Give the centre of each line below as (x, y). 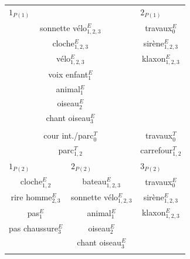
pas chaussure (33, 228)
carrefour (157, 150)
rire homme (31, 196)
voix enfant (68, 74)
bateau (94, 181)
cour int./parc (69, 135)
